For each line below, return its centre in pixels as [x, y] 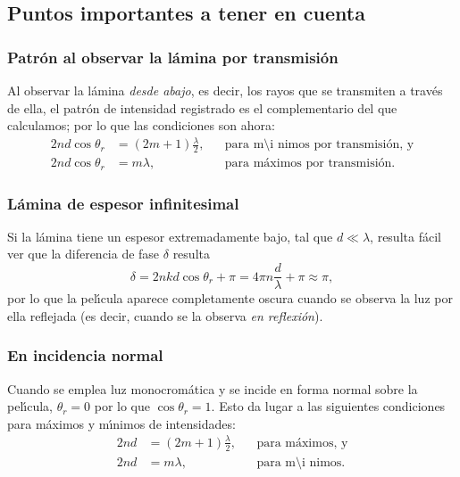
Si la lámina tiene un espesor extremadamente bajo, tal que [170, 236]
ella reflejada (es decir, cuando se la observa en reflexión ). [165, 315]
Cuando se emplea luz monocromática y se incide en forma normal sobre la [213, 388]
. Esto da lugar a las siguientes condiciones [328, 406]
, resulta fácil [406, 236]
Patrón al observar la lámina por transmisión [173, 57]
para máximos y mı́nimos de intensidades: [121, 423]
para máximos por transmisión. [310, 164]
